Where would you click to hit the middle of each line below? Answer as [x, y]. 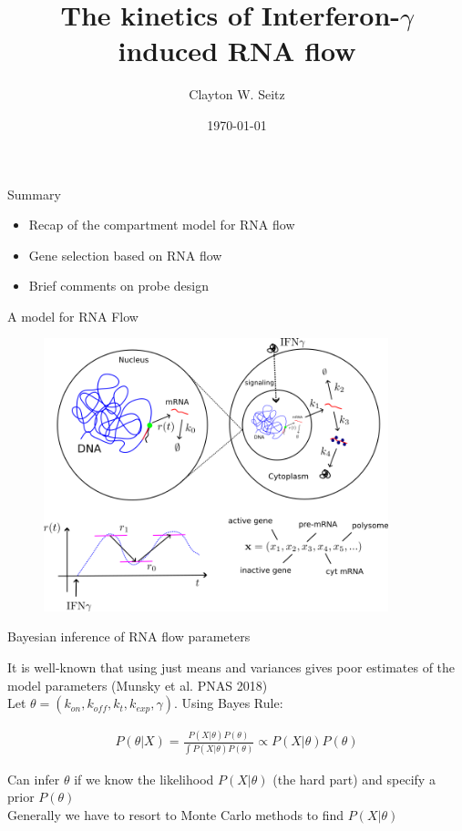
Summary [34, 194]
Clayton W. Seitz [237, 94]
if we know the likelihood [144, 779]
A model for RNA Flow [73, 316]
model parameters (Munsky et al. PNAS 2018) [138, 685]
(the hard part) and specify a [354, 779]
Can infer [34, 779]
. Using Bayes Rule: [229, 703]
